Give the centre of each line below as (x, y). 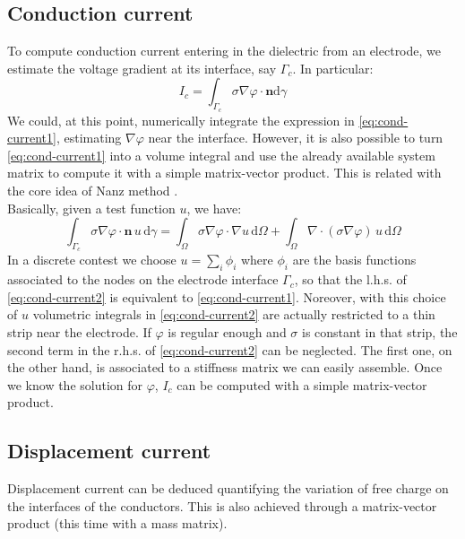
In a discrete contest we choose (92, 260)
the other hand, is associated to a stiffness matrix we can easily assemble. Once (225, 367)
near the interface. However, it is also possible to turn (296, 138)
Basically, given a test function (91, 208)
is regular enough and (227, 331)
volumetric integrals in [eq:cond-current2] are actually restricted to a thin (234, 314)
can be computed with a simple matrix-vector (302, 384)
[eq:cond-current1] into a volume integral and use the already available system (221, 155)
